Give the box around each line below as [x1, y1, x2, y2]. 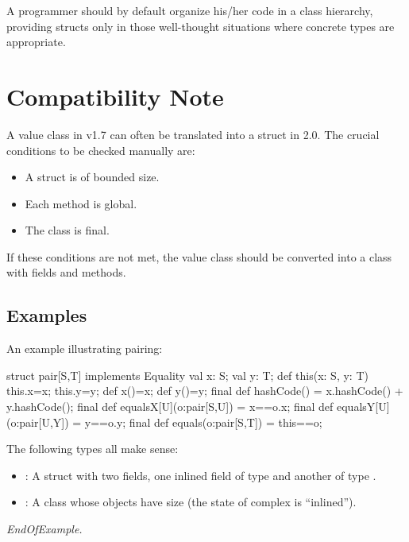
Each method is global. [25, 195, 137, 211]
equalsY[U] [337, 398, 390, 415]
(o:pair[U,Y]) [6, 413, 69, 430]
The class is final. [25, 222, 110, 238]
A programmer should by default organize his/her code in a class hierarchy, [6, 2, 373, 18]
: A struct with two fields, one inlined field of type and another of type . [25, 467, 376, 483]
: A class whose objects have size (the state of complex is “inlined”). [25, 494, 357, 510]
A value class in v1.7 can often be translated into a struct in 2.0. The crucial [6, 126, 380, 142]
